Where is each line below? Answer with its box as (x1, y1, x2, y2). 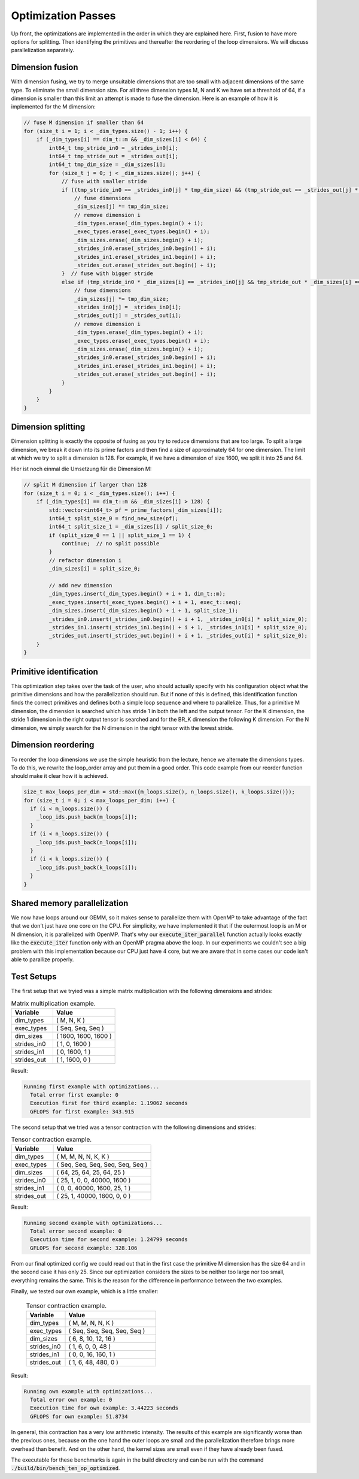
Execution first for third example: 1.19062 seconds (30, 1100, 188, 1107)
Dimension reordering (11, 740, 95, 750)
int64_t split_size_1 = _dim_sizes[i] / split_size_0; (48, 523, 214, 530)
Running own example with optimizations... (23, 1388, 154, 1395)
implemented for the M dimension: (11, 103, 96, 110)
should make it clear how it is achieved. (11, 772, 108, 780)
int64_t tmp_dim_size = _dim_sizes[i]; (48, 161, 166, 168)
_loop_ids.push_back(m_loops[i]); (36, 814, 138, 820)
